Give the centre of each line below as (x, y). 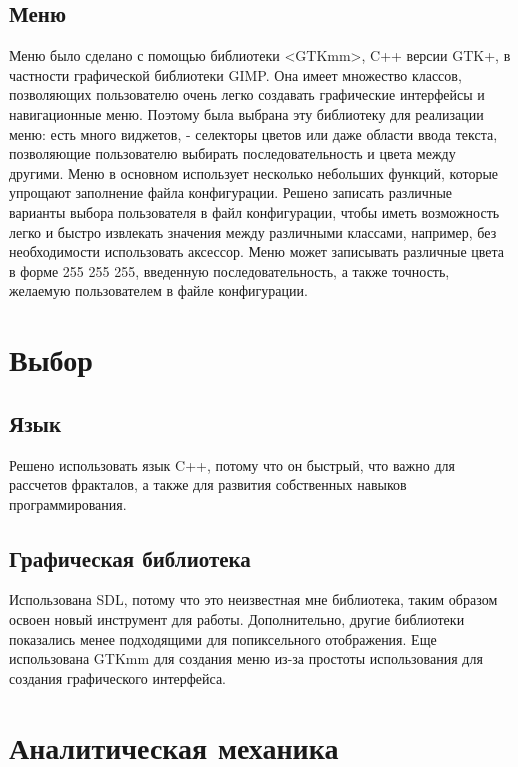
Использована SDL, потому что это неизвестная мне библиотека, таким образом (253, 599)
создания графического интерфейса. (117, 677)
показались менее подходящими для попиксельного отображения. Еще (223, 638)
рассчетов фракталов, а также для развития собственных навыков (208, 484)
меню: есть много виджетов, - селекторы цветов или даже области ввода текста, (253, 133)
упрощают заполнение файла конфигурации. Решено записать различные (231, 192)
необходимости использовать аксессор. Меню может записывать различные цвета (257, 251)
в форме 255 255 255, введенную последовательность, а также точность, (229, 270)
